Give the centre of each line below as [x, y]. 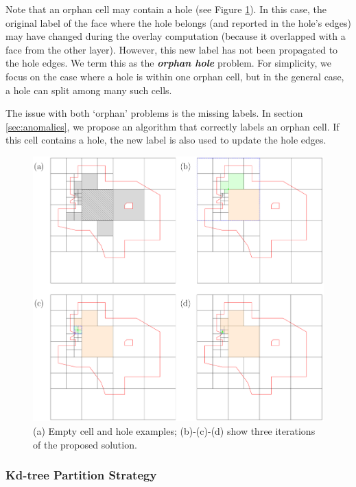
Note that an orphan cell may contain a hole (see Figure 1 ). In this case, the [166, 9]
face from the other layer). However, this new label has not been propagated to [172, 49]
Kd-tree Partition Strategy [81, 475]
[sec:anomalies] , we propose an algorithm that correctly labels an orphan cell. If [173, 126]
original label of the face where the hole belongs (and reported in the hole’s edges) [178, 22]
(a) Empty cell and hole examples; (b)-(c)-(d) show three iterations [174, 430]
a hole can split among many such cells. [89, 90]
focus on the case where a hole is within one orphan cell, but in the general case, [175, 76]
